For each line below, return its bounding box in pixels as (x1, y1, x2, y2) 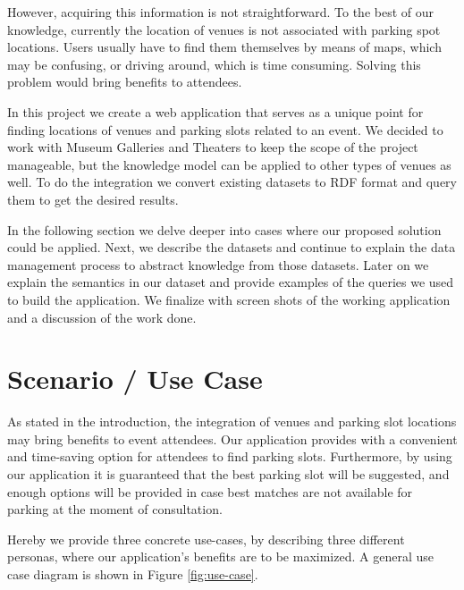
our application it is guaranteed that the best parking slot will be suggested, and (7, 465, 450, 483)
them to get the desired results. (7, 190, 179, 208)
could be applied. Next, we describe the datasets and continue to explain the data (7, 238, 456, 257)
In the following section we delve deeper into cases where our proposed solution (7, 220, 442, 239)
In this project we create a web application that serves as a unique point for (7, 102, 424, 121)
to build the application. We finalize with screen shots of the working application (7, 290, 451, 308)
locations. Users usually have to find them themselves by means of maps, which (7, 38, 442, 56)
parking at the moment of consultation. (7, 500, 223, 518)
